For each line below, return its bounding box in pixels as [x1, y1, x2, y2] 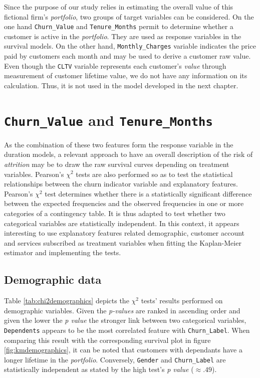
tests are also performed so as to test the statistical [76, 168, 233, 179]
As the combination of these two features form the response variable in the [4, 139, 233, 149]
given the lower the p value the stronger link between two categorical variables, [4, 315, 246, 325]
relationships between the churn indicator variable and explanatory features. [4, 178, 238, 189]
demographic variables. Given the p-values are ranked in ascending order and [4, 305, 240, 315]
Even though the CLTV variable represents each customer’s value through [4, 60, 226, 71]
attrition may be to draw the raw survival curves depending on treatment [4, 158, 229, 169]
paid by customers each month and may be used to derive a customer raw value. [4, 51, 251, 61]
